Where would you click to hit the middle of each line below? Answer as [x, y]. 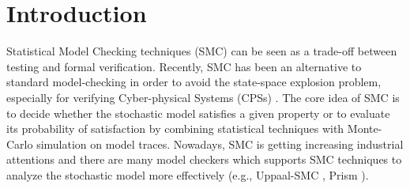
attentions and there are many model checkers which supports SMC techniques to [204, 159]
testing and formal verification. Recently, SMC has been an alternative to [184, 66]
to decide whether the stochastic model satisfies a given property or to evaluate [198, 113]
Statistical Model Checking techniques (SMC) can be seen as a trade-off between [202, 51]
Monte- [365, 129]
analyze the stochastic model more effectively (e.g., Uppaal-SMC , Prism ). [188, 174]
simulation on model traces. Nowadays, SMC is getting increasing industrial [220, 144]
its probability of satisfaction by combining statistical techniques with [175, 129]
